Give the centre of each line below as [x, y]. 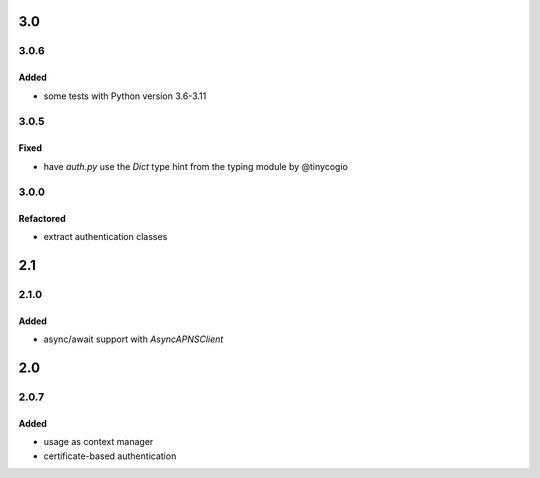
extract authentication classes [105, 237]
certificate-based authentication [110, 456]
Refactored [42, 219]
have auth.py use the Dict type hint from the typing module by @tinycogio [196, 166]
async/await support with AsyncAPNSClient [133, 339]
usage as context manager [98, 442]
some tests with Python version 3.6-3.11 [125, 96]
